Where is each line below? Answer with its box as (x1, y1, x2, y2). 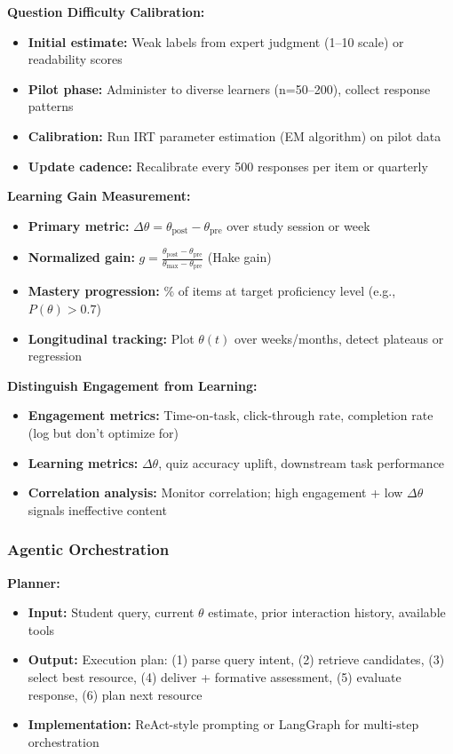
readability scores (28, 50, 123, 68)
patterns (28, 97, 74, 115)
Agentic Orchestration (7, 538, 170, 560)
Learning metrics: (28, 453, 139, 472)
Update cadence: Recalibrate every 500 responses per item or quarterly (28, 156, 428, 175)
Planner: (7, 573, 60, 591)
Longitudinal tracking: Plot (28, 329, 195, 347)
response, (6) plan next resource (28, 685, 203, 703)
